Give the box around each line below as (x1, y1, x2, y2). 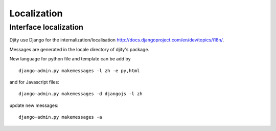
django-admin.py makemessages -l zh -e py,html (18, 68, 140, 74)
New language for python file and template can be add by (9, 56, 131, 62)
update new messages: (9, 102, 59, 108)
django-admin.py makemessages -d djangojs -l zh (18, 91, 143, 97)
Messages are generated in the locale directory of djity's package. (9, 46, 150, 52)
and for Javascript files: (9, 79, 60, 85)
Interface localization (9, 23, 84, 32)
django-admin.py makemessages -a (18, 114, 102, 120)
